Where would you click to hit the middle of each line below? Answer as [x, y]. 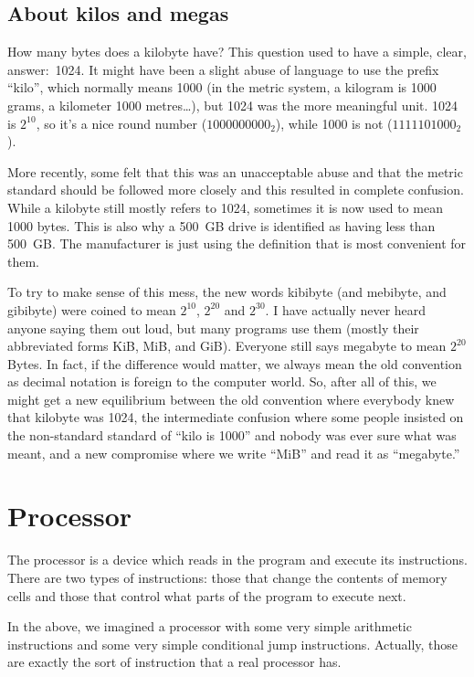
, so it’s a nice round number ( [121, 123]
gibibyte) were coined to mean [92, 309]
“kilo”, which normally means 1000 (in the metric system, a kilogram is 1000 [222, 87]
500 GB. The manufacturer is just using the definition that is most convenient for [237, 243]
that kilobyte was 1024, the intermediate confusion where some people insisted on [236, 417]
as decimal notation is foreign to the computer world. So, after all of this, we [222, 381]
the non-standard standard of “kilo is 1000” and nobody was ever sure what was [232, 435]
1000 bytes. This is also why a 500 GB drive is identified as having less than [221, 225]
